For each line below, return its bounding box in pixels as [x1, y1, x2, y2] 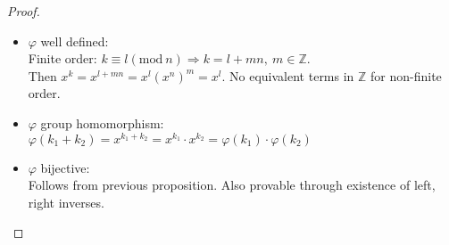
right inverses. [28, 192, 104, 211]
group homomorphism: [40, 113, 164, 132]
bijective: [40, 158, 90, 176]
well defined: [40, 31, 109, 50]
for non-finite [370, 66, 442, 85]
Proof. [7, 2, 40, 20]
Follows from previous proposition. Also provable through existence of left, [28, 176, 436, 194]
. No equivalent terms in [221, 66, 354, 85]
